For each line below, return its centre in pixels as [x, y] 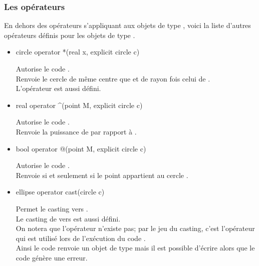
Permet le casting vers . [52, 208]
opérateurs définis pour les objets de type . [70, 35]
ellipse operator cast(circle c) [60, 192]
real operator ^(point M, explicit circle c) [79, 105]
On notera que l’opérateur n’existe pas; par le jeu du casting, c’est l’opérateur [135, 228]
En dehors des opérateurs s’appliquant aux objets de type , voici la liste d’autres [127, 25]
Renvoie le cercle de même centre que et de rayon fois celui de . [113, 78]
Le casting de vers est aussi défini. [68, 218]
